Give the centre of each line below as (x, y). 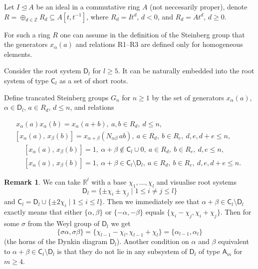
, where (97, 16)
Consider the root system (43, 71)
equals (155, 212)
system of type (26, 80)
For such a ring (27, 34)
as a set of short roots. (94, 80)
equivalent (234, 241)
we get (121, 223)
